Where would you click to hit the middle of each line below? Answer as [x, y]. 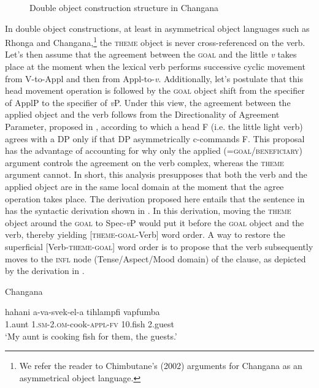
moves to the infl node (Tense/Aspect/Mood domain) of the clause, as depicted [156, 258]
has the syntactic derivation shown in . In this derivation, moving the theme [148, 211]
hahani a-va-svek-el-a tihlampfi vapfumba [83, 312]
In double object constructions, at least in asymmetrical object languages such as [157, 28]
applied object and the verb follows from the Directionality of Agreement [142, 114]
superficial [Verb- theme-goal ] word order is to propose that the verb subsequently [159, 246]
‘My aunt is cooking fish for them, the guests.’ [91, 336]
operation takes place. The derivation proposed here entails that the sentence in [155, 198]
